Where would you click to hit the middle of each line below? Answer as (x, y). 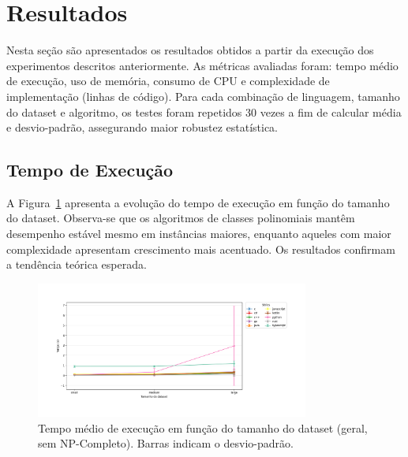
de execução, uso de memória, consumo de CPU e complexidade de (168, 81)
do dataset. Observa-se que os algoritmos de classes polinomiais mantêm (181, 218)
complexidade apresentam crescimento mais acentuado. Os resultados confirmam (201, 249)
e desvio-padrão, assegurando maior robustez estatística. (142, 127)
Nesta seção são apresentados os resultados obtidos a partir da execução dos (190, 50)
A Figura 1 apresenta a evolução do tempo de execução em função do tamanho (198, 202)
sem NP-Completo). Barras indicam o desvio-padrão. (166, 443)
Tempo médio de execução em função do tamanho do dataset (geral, (203, 427)
